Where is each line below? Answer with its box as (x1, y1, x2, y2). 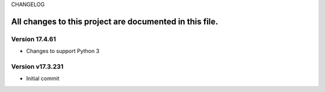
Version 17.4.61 (11, 35, 57, 43)
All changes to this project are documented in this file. (11, 16, 218, 26)
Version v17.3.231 (11, 62, 64, 70)
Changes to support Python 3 (26, 48, 99, 55)
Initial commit (26, 75, 60, 82)
